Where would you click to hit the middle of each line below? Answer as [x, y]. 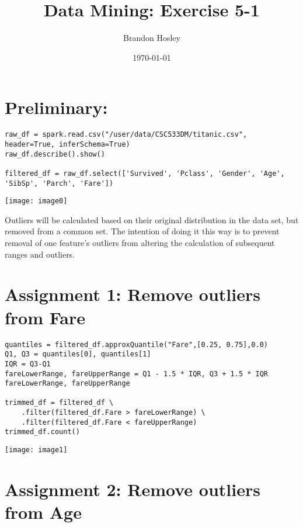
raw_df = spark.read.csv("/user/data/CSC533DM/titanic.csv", [126, 135]
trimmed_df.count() [42, 432]
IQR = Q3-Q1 [28, 364]
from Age [43, 512]
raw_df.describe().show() [55, 154]
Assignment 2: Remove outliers [133, 489]
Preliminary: [56, 107]
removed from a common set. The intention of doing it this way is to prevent [142, 231]
